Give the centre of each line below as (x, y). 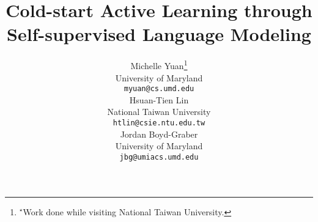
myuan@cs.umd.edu (159, 89)
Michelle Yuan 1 (159, 65)
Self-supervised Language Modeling (159, 34)
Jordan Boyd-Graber (159, 134)
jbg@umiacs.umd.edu (159, 157)
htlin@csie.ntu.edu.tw (159, 123)
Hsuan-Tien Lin (159, 99)
